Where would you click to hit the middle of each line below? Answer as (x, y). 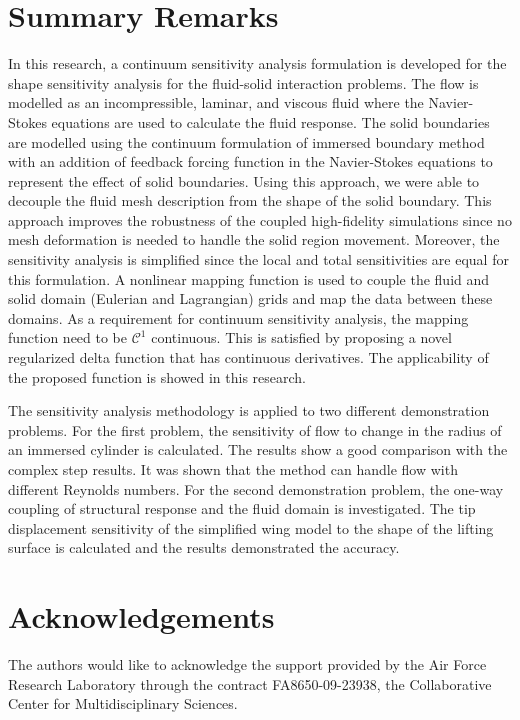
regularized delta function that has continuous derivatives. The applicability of (248, 357)
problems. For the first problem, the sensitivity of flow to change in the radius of (255, 429)
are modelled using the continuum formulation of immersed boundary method (246, 141)
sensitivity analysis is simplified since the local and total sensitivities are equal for (258, 259)
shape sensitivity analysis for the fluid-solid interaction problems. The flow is (243, 82)
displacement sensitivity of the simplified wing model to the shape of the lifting (251, 527)
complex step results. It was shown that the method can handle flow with (233, 469)
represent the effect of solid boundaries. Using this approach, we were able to (244, 180)
